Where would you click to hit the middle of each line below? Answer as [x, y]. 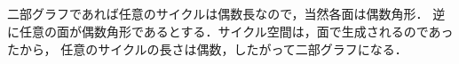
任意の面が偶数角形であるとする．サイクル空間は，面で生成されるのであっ [236, 31]
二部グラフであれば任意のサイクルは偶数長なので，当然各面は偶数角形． [218, 14]
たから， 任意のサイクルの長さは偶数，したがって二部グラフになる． [207, 48]
